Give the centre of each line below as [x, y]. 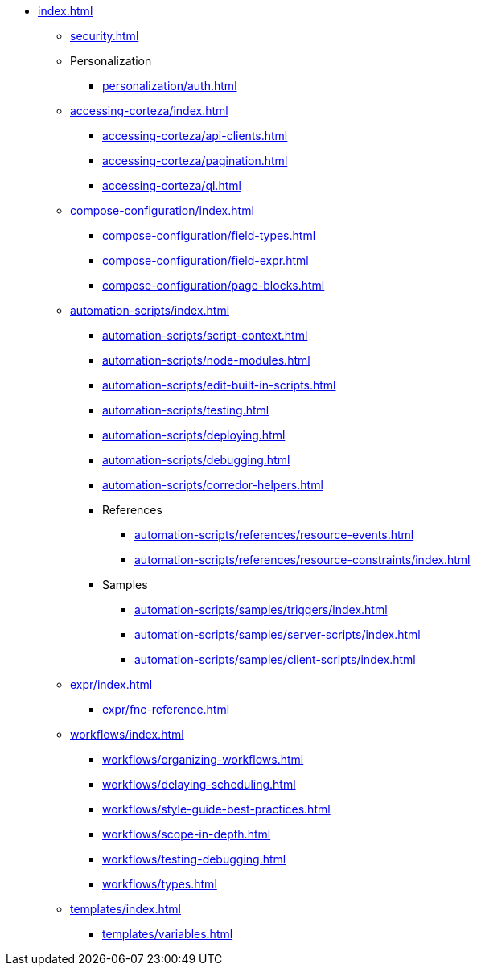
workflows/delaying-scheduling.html [199, 784]
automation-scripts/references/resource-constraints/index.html [302, 560]
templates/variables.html [168, 934]
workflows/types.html [160, 884]
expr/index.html [111, 684]
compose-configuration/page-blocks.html [214, 285]
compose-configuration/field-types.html [209, 235]
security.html [105, 36]
